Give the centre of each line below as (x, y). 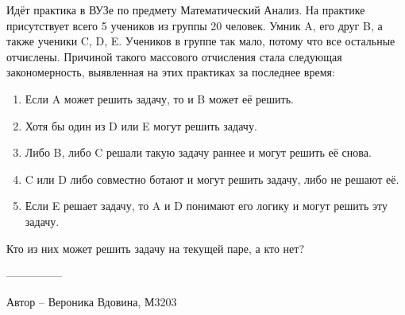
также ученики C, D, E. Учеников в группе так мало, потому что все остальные (201, 41)
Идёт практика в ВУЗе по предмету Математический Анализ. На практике (186, 10)
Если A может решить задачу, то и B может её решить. (159, 98)
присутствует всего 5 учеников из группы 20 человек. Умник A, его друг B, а (195, 25)
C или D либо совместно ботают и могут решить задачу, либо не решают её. (212, 179)
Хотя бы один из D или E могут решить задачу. (141, 125)
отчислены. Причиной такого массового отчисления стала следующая (174, 56)
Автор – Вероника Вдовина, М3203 (92, 301)
